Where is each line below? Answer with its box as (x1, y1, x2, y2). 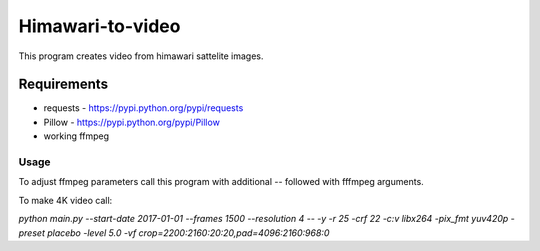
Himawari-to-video (18, 15, 181, 37)
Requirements (18, 76, 109, 93)
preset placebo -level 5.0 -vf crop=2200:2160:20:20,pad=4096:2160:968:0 (18, 226, 330, 239)
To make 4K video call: (18, 194, 113, 206)
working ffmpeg (43, 130, 110, 142)
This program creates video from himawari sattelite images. (18, 50, 264, 62)
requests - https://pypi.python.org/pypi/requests (43, 102, 244, 114)
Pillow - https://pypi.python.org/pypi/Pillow (43, 116, 220, 128)
